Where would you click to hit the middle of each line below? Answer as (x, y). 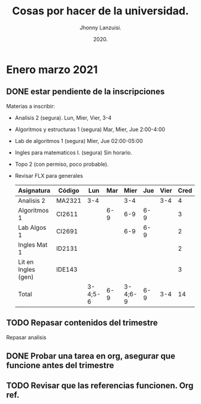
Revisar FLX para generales (49, 175)
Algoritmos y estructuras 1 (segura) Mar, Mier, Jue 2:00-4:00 (90, 129)
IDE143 (67, 269)
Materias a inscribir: (31, 106)
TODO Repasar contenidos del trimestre (82, 323)
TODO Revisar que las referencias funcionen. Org (100, 386)
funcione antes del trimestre (60, 365)
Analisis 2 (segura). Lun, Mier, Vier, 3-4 (63, 117)
